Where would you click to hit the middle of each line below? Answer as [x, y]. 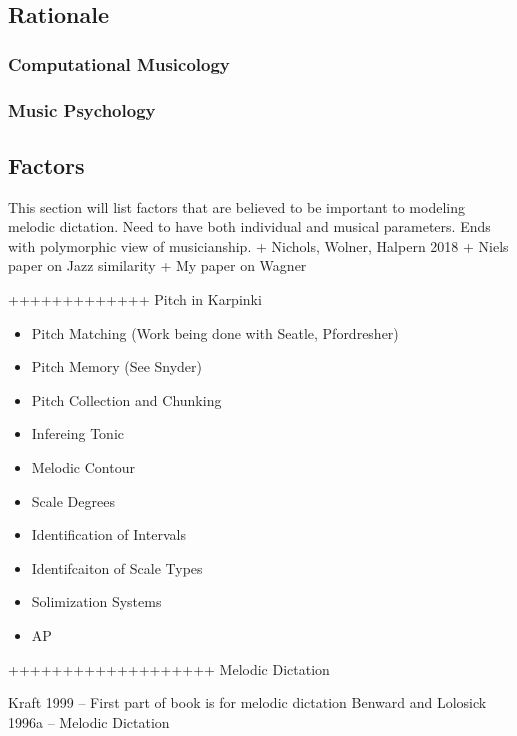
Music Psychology [82, 109]
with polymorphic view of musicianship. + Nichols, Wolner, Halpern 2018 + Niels [258, 245]
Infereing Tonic [78, 433]
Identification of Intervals [108, 534]
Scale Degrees [73, 500]
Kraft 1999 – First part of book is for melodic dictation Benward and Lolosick [247, 702]
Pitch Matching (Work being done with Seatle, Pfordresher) [215, 332]
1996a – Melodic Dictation [89, 721]
